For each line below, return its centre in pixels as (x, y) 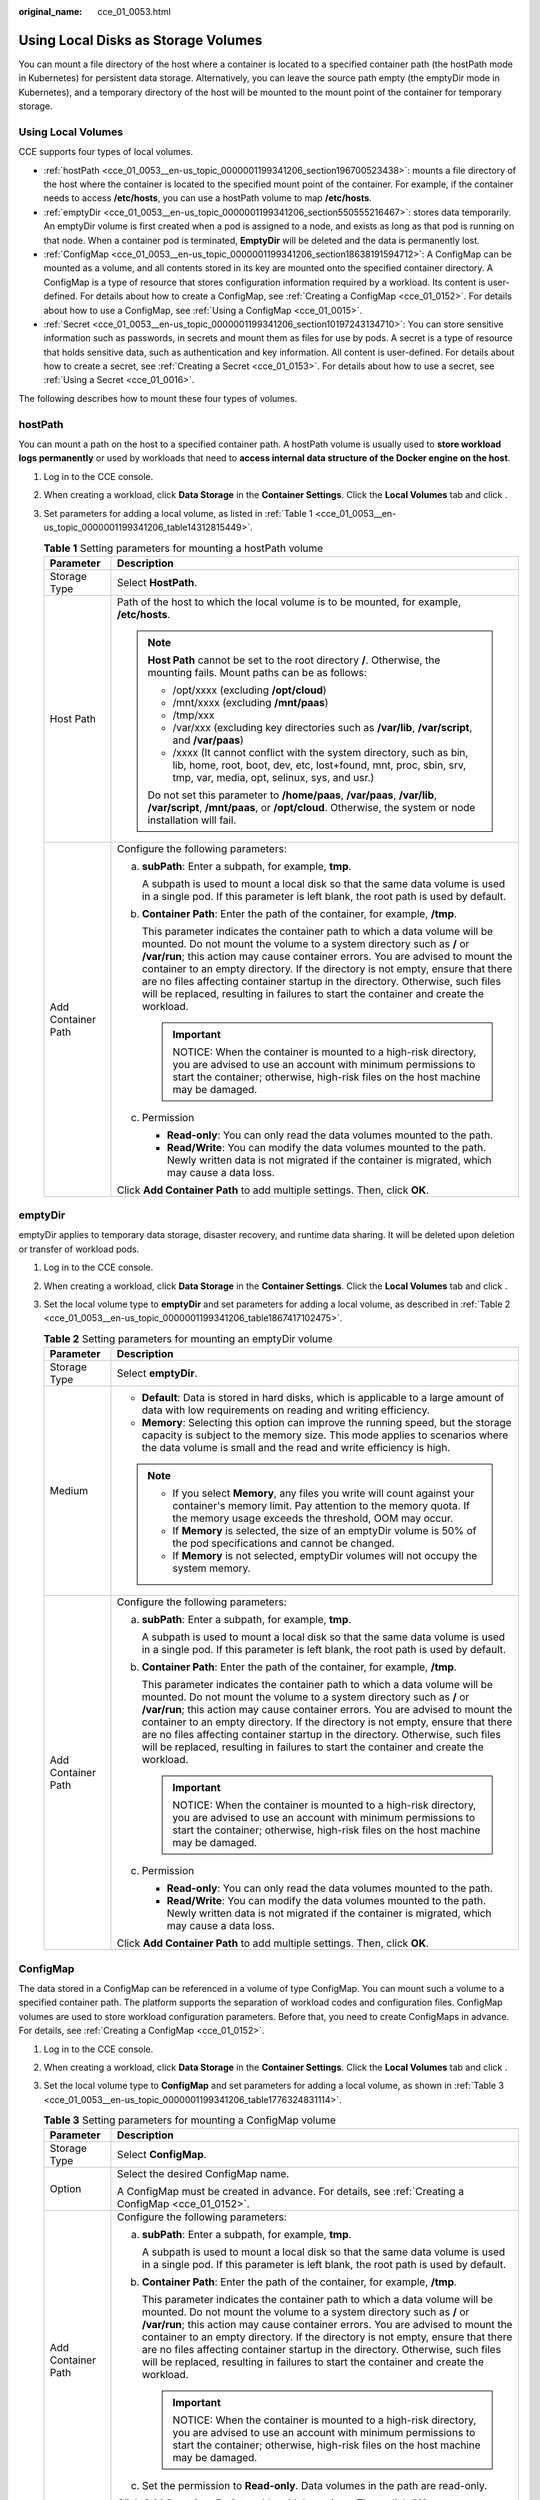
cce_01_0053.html (134, 11)
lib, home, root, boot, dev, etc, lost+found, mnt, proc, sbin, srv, (319, 765)
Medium (69, 1491)
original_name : (50, 11)
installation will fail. (192, 820)
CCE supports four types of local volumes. (106, 152)
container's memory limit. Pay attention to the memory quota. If (320, 1506)
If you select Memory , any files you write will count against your (323, 1493)
